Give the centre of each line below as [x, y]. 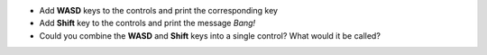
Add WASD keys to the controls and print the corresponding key [159, 10]
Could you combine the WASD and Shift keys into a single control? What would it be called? [210, 35]
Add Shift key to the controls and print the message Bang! [147, 23]
